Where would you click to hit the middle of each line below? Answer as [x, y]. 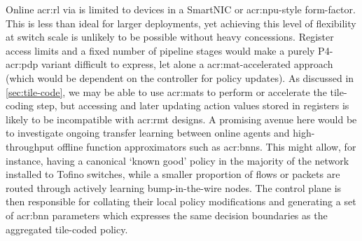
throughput [30, 146]
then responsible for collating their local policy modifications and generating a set [181, 201]
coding [20, 105]
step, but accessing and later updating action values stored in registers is [193, 105]
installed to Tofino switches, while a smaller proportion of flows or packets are [173, 174]
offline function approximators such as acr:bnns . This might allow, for [207, 146]
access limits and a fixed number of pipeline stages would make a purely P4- [169, 50]
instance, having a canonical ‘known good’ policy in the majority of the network [177, 160]
